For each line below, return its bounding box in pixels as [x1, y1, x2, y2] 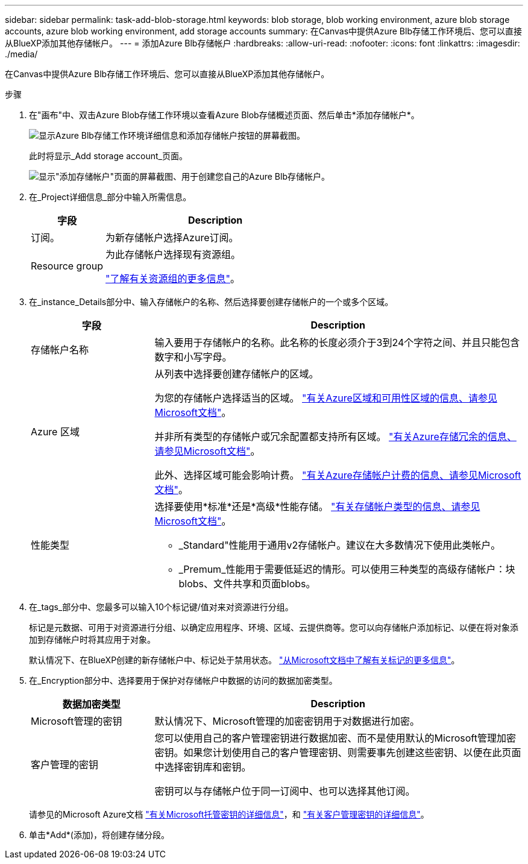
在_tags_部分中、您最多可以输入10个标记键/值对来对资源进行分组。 [29, 602, 294, 612]
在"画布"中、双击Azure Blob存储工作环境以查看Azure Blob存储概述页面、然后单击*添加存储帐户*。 [29, 110, 420, 120]
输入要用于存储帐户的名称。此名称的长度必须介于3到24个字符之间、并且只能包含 [154, 336, 520, 348]
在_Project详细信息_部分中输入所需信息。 [29, 192, 192, 202]
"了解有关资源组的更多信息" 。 [105, 273, 240, 285]
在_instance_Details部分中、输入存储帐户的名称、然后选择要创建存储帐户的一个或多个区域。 [29, 297, 394, 307]
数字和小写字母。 [154, 351, 232, 363]
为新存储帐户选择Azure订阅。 [105, 232, 239, 244]
